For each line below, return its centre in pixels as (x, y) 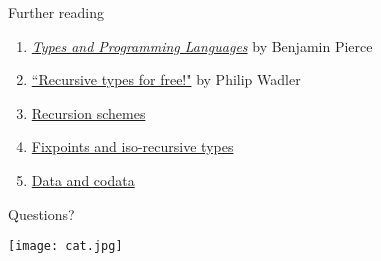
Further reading (56, 12)
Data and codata (83, 179)
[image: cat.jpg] (65, 246)
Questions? (41, 213)
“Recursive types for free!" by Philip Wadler (166, 79)
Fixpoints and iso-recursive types (132, 146)
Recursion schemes (88, 112)
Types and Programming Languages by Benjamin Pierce (202, 45)
